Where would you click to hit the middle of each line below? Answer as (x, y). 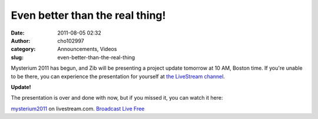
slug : (17, 57)
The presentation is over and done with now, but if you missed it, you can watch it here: (117, 98)
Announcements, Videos (87, 49)
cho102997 (71, 40)
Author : (21, 40)
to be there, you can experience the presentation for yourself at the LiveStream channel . (118, 76)
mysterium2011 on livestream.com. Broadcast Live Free (78, 108)
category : (23, 49)
